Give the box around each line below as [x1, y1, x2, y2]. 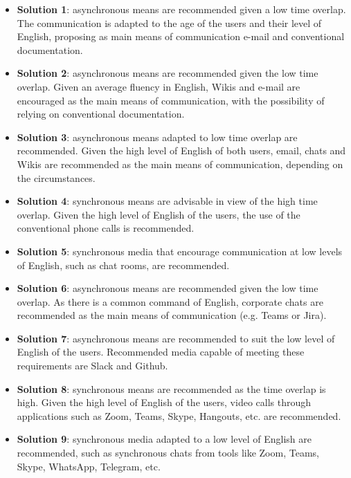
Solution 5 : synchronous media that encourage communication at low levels [17, 243, 343, 258]
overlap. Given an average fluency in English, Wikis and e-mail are [17, 79, 300, 93]
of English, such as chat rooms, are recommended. [17, 257, 230, 272]
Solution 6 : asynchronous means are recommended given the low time [17, 281, 318, 295]
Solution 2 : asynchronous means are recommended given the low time [17, 66, 318, 80]
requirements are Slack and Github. [17, 358, 168, 373]
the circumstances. [17, 170, 96, 185]
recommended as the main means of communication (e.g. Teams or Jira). [17, 308, 327, 322]
